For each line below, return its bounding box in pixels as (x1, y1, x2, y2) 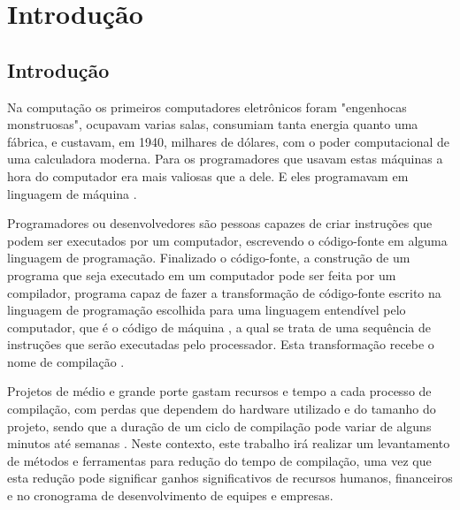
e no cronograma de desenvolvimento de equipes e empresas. (7, 486, 333, 505)
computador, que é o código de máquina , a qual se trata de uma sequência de (7, 317, 431, 336)
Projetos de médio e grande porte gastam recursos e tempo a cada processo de (7, 382, 432, 400)
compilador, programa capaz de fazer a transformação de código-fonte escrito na (7, 283, 441, 301)
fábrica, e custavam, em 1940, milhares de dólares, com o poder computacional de (7, 132, 450, 150)
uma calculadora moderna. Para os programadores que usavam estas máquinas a (7, 149, 443, 168)
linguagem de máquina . (7, 184, 137, 202)
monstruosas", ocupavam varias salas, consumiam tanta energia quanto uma (7, 115, 418, 133)
